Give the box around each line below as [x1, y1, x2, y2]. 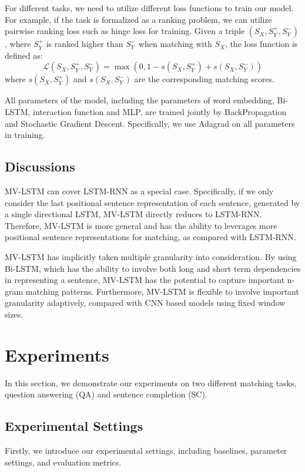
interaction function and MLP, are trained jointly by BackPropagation [33, 105, 287, 117]
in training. [5, 129, 45, 141]
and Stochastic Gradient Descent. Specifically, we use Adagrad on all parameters [5, 117, 295, 129]
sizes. [5, 308, 24, 320]
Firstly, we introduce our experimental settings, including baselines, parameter [5, 444, 287, 456]
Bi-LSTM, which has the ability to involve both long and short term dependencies [5, 262, 301, 274]
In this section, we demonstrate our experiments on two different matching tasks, [5, 376, 297, 389]
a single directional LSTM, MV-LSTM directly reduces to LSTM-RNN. [5, 208, 262, 220]
